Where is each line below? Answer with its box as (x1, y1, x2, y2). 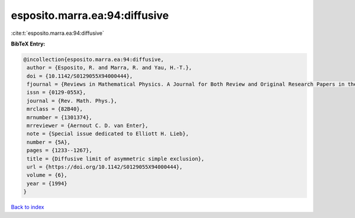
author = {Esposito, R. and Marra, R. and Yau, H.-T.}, (27, 64, 192, 71)
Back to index (11, 204, 44, 211)
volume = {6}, (27, 172, 67, 178)
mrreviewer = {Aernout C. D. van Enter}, (27, 122, 149, 129)
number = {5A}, (27, 139, 71, 145)
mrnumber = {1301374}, (27, 114, 93, 121)
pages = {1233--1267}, (27, 147, 93, 154)
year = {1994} (27, 180, 67, 187)
